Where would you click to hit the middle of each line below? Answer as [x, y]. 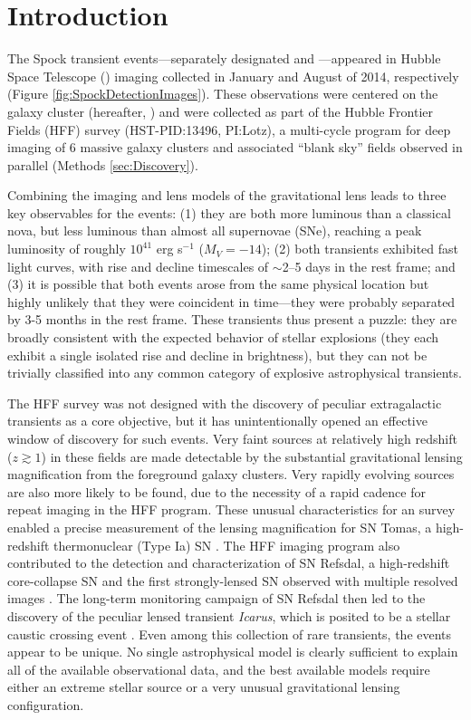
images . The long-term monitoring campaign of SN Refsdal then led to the [216, 598]
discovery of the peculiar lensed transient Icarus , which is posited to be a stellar [229, 615]
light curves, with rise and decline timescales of [138, 266]
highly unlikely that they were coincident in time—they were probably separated [231, 301]
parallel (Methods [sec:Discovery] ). [103, 164]
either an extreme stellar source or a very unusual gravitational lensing [204, 687]
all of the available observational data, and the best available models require [219, 669]
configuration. [46, 704]
